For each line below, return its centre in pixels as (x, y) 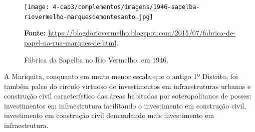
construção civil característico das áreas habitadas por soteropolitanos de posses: (128, 96)
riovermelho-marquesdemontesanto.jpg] (89, 17)
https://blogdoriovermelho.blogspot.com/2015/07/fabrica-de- (142, 33)
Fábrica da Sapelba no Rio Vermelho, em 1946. (96, 59)
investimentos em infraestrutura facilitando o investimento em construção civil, (125, 105)
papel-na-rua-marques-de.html (70, 42)
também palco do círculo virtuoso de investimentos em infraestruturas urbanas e (127, 86)
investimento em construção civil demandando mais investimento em (109, 115)
